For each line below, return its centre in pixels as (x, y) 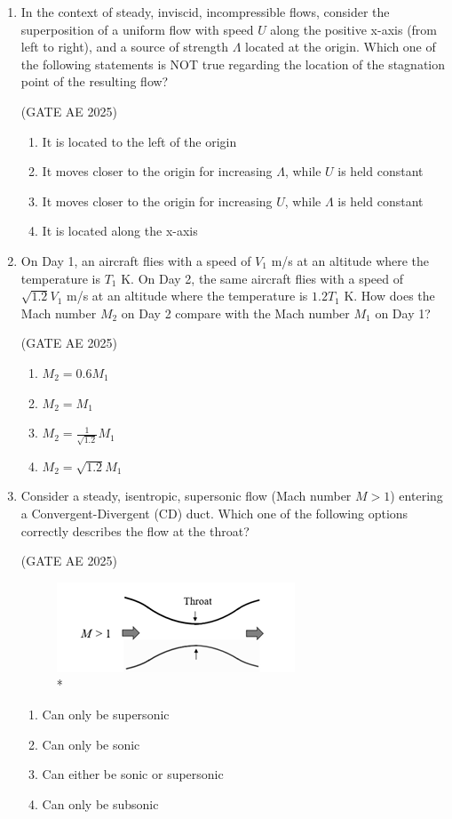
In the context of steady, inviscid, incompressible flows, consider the (205, 12)
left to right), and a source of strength (125, 47)
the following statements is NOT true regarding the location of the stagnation (233, 64)
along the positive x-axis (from (354, 29)
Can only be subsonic (100, 803)
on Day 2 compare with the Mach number (235, 313)
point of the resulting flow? (95, 81)
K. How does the (389, 296)
